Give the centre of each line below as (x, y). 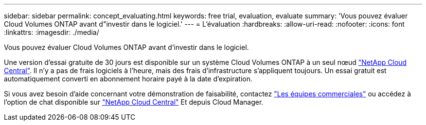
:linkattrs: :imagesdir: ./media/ (52, 32)
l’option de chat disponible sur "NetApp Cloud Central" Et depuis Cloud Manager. (134, 102)
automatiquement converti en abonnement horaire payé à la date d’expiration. (128, 79)
